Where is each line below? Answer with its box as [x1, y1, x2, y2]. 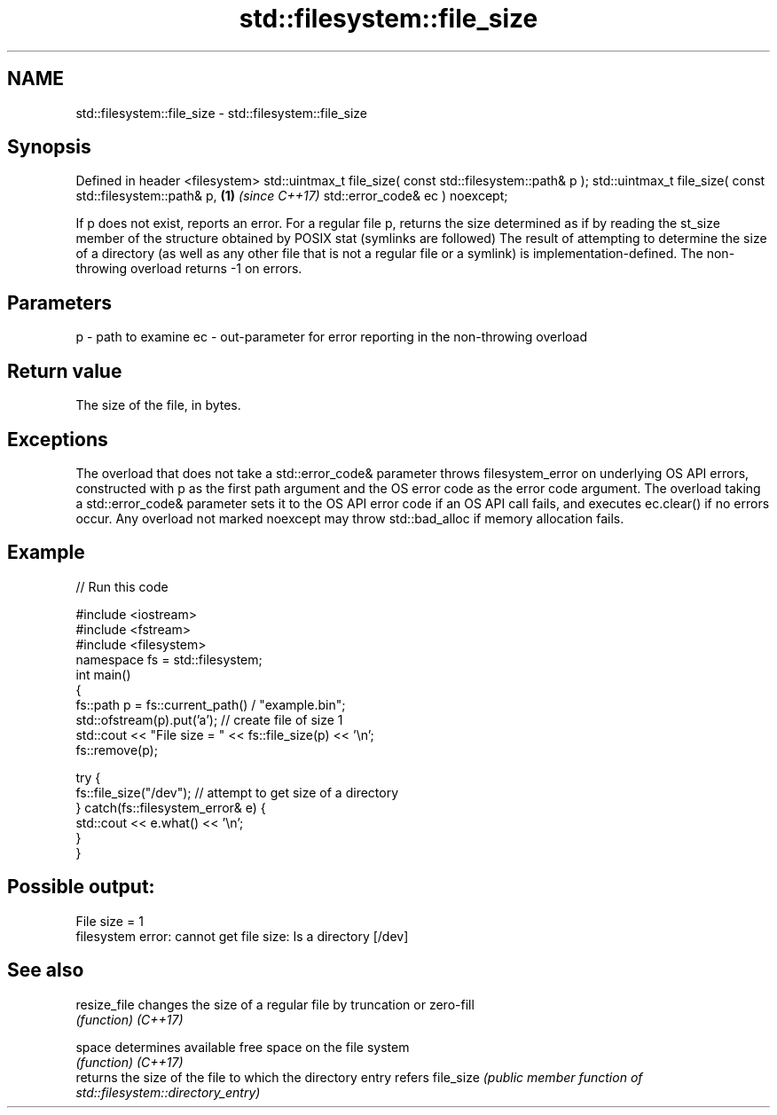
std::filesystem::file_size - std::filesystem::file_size [75, 105, 368, 121]
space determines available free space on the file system [75, 1039, 410, 1055]
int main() [75, 666, 131, 682]
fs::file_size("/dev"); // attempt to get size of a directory [75, 784, 399, 800]
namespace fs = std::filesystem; [75, 651, 263, 667]
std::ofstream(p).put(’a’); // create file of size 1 [75, 711, 343, 727]
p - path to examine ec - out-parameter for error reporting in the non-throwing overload [75, 329, 588, 345]
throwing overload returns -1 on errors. [75, 261, 302, 277]
